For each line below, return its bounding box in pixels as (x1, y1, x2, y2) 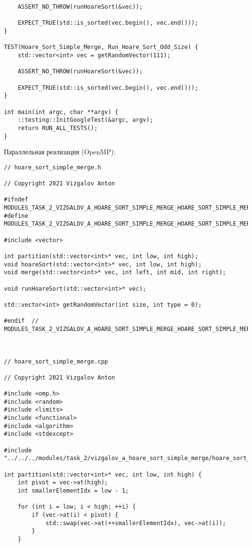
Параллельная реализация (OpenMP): (4, 147, 116, 157)
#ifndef (4, 196, 29, 203)
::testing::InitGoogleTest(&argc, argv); (17, 116, 153, 124)
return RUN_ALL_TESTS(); (17, 124, 98, 132)
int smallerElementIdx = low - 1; (17, 487, 129, 494)
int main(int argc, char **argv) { (4, 108, 119, 116)
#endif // (4, 317, 39, 325)
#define (4, 212, 29, 219)
